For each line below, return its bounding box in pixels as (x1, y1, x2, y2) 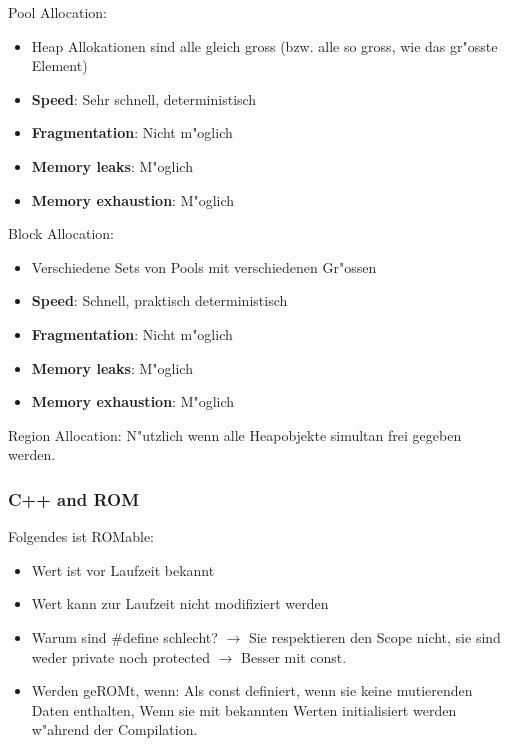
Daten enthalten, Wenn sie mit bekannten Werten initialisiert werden (31, 699, 457, 720)
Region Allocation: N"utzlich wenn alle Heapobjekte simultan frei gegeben (8, 424, 462, 445)
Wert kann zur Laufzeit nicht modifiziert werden (31, 593, 329, 614)
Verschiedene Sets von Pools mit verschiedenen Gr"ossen (31, 256, 377, 277)
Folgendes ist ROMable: (8, 526, 154, 547)
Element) (31, 55, 88, 76)
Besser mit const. (241, 646, 347, 667)
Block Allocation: (8, 223, 114, 244)
